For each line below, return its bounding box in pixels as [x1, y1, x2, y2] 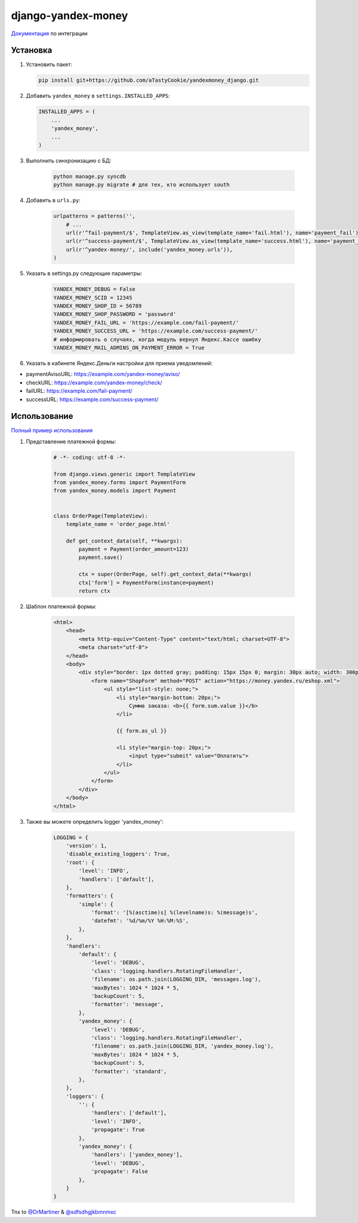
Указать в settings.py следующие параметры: [26, 270, 143, 277]
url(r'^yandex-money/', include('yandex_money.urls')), [66, 246, 233, 253]
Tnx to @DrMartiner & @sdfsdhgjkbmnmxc [11, 1209, 116, 1216]
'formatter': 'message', [91, 1001, 164, 1008]
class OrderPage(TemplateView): [53, 512, 149, 519]
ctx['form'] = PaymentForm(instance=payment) [78, 579, 214, 586]
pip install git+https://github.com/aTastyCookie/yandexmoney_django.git [38, 77, 259, 84]
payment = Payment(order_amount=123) [78, 546, 189, 553]
